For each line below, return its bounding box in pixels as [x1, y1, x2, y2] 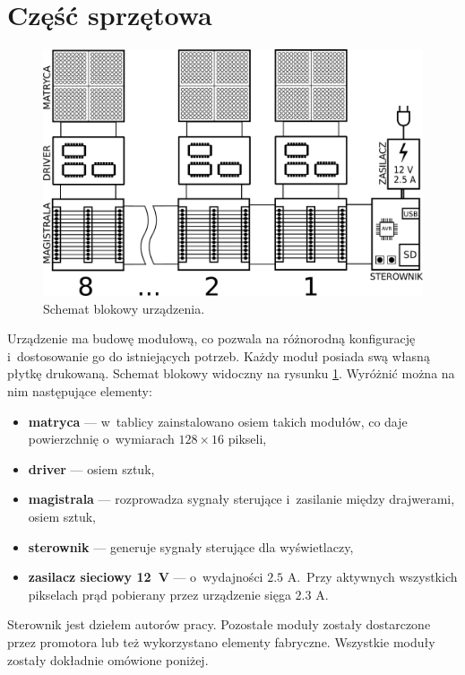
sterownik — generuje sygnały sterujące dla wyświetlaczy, [28, 537, 354, 556]
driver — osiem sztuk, [28, 459, 155, 478]
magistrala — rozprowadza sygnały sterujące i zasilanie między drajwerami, [28, 489, 455, 508]
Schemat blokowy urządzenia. [43, 299, 205, 317]
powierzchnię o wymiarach [28, 429, 175, 448]
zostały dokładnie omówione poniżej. [7, 650, 209, 669]
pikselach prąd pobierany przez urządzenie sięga [28, 584, 291, 603]
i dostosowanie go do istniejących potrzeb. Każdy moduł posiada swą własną [7, 346, 430, 365]
